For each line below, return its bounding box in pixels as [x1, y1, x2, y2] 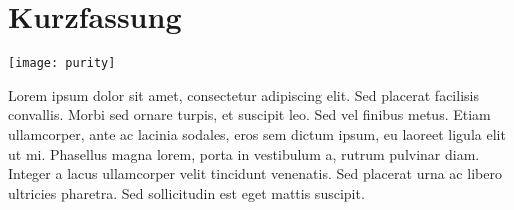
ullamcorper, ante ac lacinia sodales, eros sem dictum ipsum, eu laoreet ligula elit [8, 123, 506, 144]
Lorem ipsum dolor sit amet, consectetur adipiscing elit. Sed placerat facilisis [8, 84, 479, 105]
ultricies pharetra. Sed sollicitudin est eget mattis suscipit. [8, 182, 365, 203]
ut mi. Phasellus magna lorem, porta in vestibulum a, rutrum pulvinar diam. [8, 143, 480, 164]
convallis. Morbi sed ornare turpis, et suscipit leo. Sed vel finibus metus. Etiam [8, 104, 491, 125]
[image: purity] [8, 56, 116, 71]
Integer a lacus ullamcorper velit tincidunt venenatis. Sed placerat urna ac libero [8, 163, 502, 184]
